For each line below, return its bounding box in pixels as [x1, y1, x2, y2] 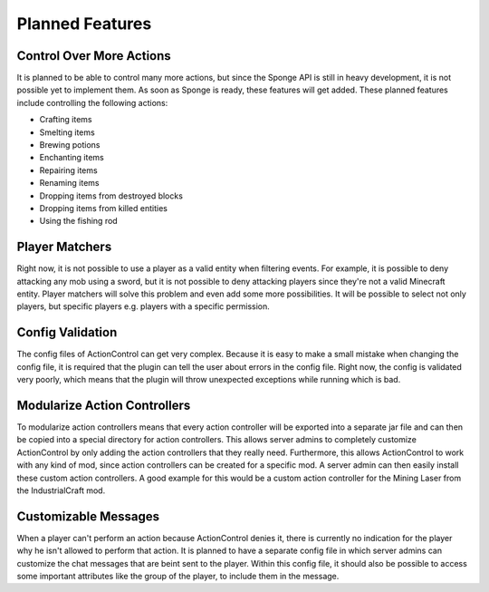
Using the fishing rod [39, 216, 118, 227]
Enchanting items [39, 152, 104, 163]
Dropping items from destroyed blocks [39, 190, 183, 201]
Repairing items [39, 164, 99, 176]
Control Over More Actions [16, 48, 171, 63]
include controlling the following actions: [16, 97, 168, 108]
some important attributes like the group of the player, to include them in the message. [16, 571, 340, 582]
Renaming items [39, 178, 100, 189]
